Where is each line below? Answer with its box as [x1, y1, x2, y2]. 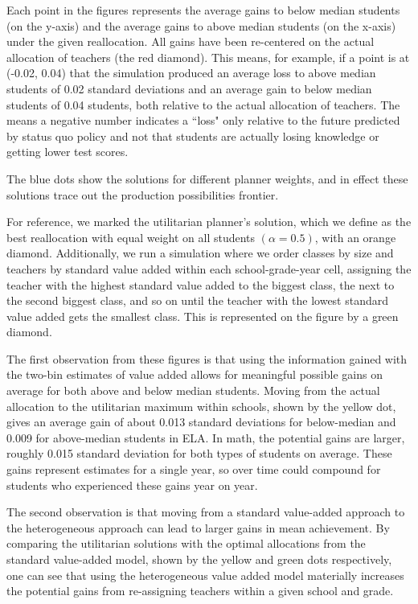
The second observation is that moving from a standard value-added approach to [6, 503, 405, 520]
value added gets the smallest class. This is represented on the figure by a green [6, 307, 399, 324]
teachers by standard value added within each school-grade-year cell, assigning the [6, 260, 412, 277]
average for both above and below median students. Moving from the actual [6, 382, 380, 399]
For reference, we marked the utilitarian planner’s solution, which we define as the [6, 213, 412, 230]
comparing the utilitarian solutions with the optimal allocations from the [6, 535, 366, 552]
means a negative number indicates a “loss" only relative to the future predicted [6, 112, 400, 129]
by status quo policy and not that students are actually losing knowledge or [6, 127, 379, 144]
